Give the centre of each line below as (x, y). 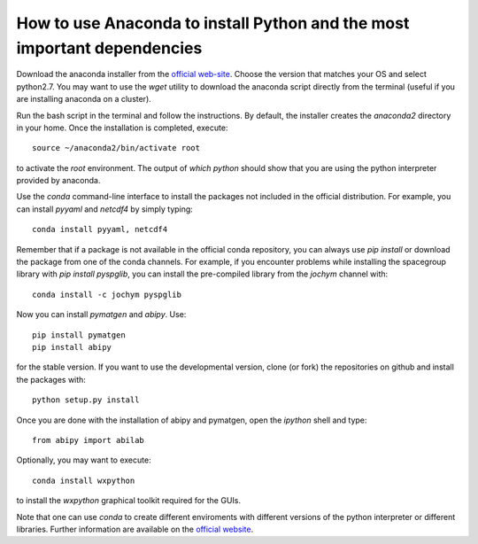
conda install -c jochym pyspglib (107, 294)
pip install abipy (72, 347)
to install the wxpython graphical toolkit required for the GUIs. (129, 501)
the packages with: (51, 379)
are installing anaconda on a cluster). (84, 99)
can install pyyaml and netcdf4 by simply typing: (105, 209)
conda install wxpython (84, 480)
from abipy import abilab (89, 440)
